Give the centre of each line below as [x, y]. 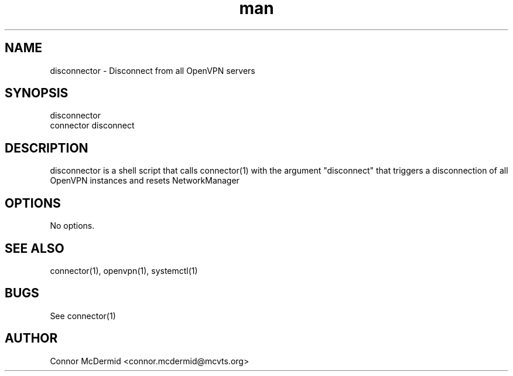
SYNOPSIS [37, 93]
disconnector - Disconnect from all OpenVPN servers [153, 70]
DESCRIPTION [47, 148]
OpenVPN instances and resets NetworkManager [145, 181]
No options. [72, 226]
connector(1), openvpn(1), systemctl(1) [124, 270]
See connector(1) [83, 316]
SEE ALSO [35, 248]
